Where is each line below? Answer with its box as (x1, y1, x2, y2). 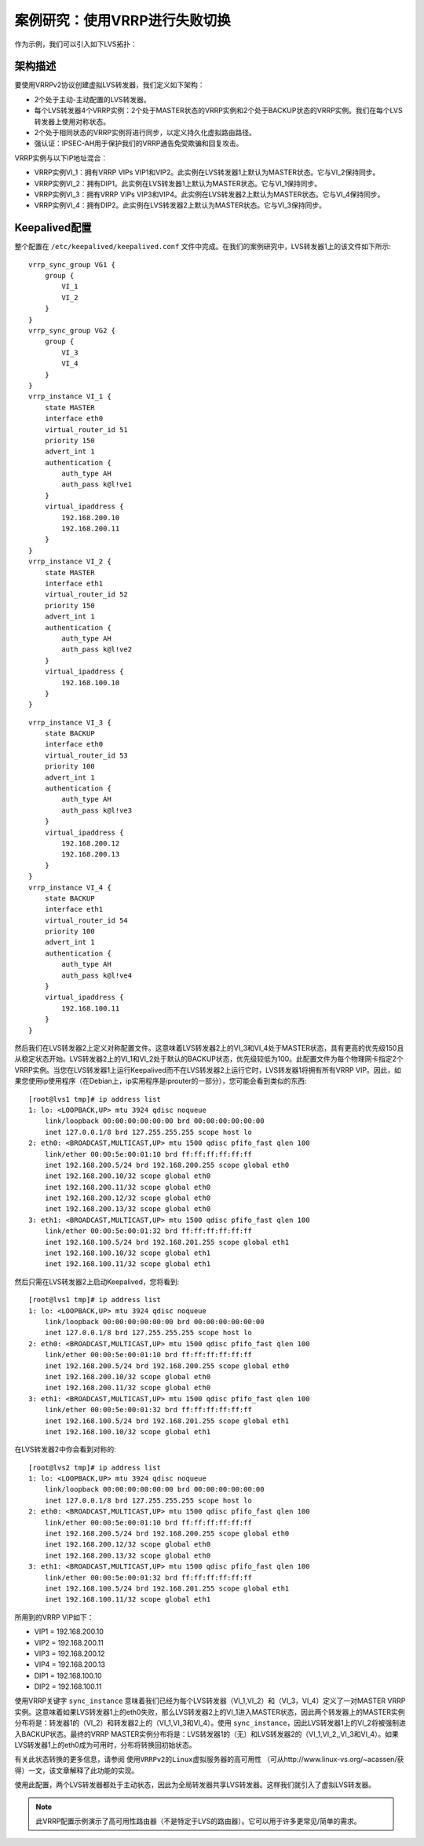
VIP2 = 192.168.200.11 (34, 1638, 104, 1647)
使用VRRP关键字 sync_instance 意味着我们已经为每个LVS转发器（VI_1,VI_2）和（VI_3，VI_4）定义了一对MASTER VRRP (14, 1696, 406, 1705)
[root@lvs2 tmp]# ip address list (28, 1462, 161, 1472)
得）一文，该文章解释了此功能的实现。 (14, 1765, 139, 1775)
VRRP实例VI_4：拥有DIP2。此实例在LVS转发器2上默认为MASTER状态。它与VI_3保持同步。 (34, 200, 326, 210)
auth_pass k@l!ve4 (61, 971, 133, 980)
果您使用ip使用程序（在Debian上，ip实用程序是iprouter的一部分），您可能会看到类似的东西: (14, 1077, 307, 1086)
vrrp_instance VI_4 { (28, 883, 111, 892)
